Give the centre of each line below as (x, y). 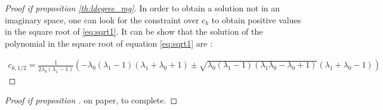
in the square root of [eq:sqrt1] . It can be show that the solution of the (134, 31)
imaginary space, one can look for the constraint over (102, 19)
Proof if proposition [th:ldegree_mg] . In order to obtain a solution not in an (143, 8)
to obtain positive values (256, 19)
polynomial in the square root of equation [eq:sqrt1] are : (109, 43)
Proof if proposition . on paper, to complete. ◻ (91, 100)
